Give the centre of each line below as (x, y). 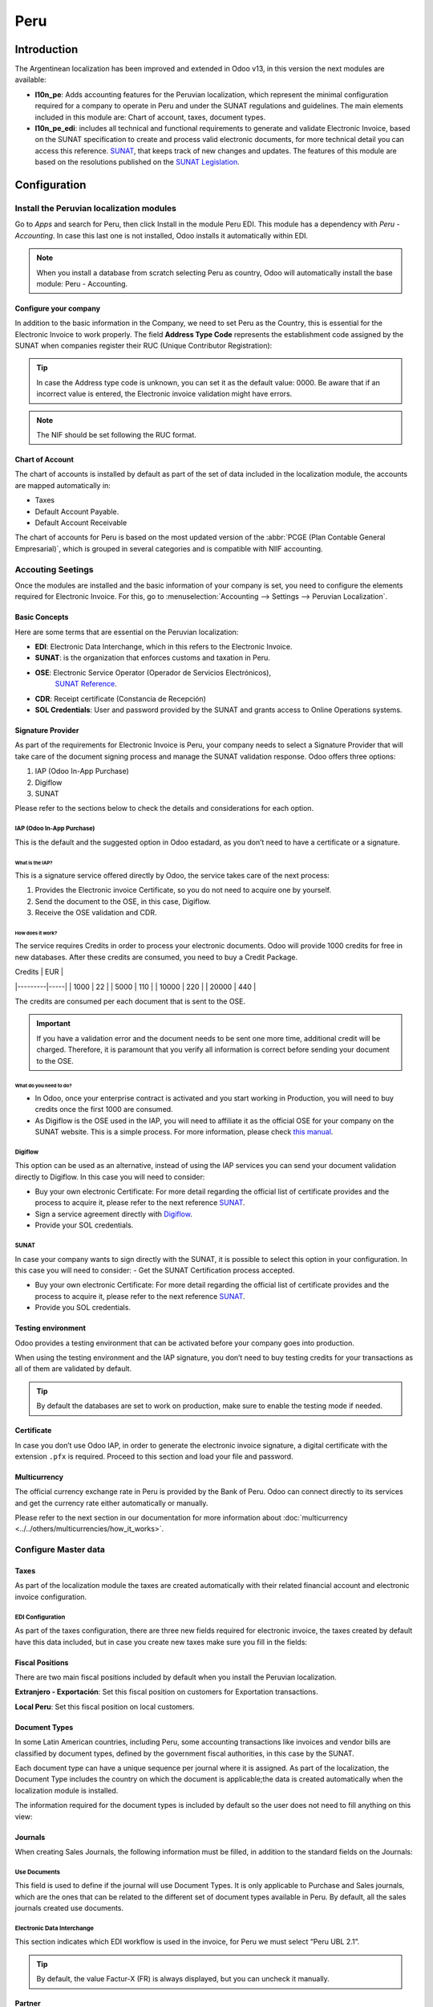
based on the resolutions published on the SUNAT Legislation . (137, 162)
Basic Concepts (42, 617)
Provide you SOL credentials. (83, 1308)
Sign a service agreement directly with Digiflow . (113, 1214)
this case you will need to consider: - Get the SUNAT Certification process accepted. (155, 1270)
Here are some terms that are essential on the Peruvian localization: (127, 632)
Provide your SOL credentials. (84, 1225)
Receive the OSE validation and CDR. (96, 913)
